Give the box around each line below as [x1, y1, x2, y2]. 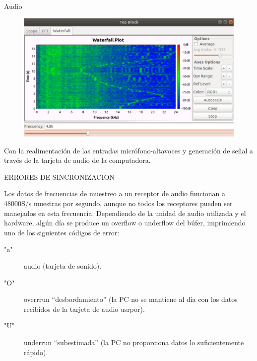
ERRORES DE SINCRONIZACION [4, 171, 115, 182]
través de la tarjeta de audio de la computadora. [4, 155, 151, 165]
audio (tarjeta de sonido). [24, 261, 102, 271]
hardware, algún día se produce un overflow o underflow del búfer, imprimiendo [4, 217, 246, 228]
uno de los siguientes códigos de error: [4, 227, 120, 237]
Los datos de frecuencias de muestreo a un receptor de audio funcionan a [4, 188, 225, 199]
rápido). [24, 347, 48, 357]
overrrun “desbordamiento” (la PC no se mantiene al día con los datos [24, 294, 238, 304]
